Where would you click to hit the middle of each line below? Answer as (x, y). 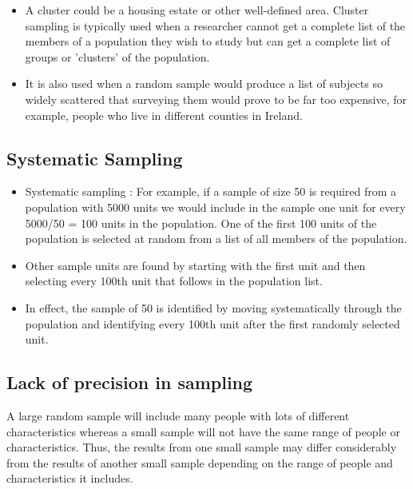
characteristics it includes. (70, 478)
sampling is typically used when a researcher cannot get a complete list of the (215, 25)
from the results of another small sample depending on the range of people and (200, 462)
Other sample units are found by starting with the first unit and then (195, 265)
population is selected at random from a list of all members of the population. (216, 239)
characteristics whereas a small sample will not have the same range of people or (203, 431)
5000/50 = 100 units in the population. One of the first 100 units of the (201, 223)
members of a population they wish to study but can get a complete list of (208, 41)
